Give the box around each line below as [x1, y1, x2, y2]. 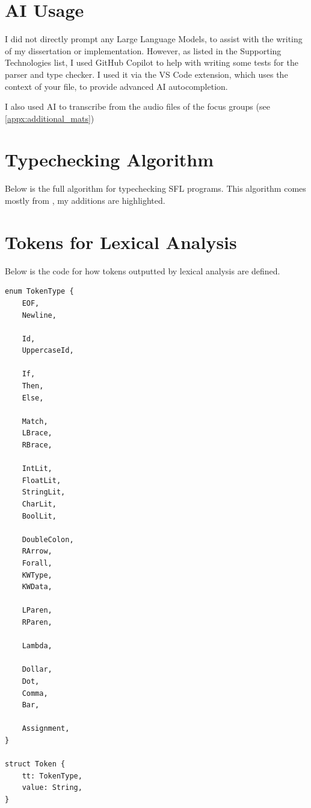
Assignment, [22, 724, 70, 733]
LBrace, [22, 429, 52, 438]
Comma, [22, 689, 48, 698]
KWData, [22, 582, 52, 592]
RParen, [22, 617, 52, 627]
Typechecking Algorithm [5, 147, 214, 172]
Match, [22, 417, 48, 426]
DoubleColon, [22, 535, 74, 544]
